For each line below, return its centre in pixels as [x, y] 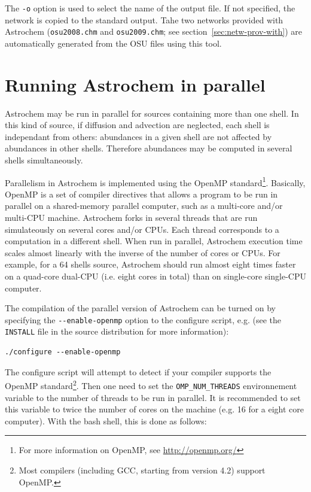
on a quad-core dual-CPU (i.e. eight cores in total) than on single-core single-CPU [155, 276]
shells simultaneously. [44, 160]
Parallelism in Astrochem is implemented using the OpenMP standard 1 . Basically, [155, 181]
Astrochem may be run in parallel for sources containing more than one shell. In [152, 113]
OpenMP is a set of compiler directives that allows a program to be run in [141, 194]
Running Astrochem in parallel [135, 84]
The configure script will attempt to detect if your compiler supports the [138, 371]
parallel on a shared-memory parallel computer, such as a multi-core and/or [144, 206]
